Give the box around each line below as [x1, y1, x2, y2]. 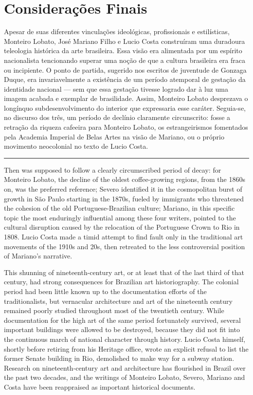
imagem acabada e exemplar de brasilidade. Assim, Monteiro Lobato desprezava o [4, 93, 248, 103]
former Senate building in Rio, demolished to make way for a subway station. [4, 353, 235, 363]
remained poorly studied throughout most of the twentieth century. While [4, 305, 224, 316]
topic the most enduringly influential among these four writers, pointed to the [4, 212, 236, 222]
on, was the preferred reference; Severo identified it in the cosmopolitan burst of [4, 184, 242, 194]
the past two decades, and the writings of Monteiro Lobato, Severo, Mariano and [4, 372, 245, 382]
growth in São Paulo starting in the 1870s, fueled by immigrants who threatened [4, 193, 244, 203]
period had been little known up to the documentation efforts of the [4, 286, 207, 296]
